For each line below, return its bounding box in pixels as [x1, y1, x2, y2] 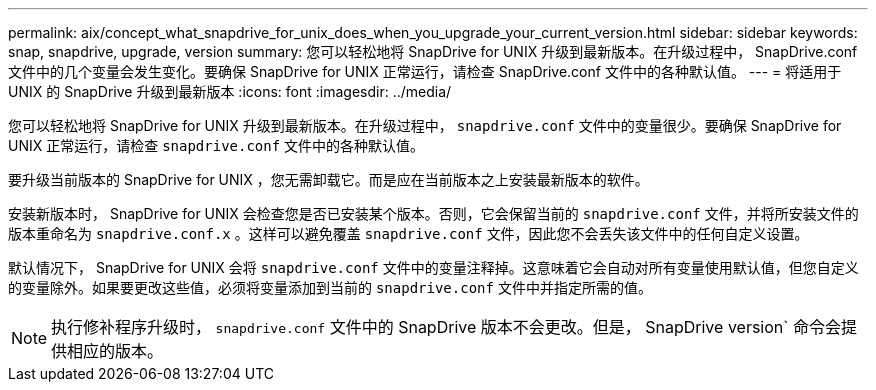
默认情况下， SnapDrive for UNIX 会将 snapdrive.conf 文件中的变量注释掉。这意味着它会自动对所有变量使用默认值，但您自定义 [8, 259, 859, 276]
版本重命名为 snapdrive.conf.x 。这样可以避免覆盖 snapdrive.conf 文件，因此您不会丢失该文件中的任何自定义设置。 [8, 225, 809, 242]
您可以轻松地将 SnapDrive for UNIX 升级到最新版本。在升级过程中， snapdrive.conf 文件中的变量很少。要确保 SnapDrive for [8, 117, 842, 134]
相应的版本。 [67, 341, 164, 361]
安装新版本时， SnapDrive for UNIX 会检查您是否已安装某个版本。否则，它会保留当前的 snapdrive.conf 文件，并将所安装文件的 [8, 205, 859, 222]
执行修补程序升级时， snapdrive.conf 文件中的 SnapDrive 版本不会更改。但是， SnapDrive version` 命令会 [51, 317, 841, 337]
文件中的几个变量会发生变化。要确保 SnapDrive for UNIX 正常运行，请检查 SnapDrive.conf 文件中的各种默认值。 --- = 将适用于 [8, 63, 842, 80]
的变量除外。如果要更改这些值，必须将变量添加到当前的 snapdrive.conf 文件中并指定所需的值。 [8, 279, 652, 296]
